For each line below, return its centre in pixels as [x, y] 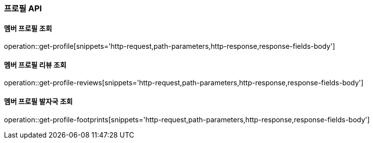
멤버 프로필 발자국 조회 [38, 102]
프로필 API [23, 8]
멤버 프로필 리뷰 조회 [35, 65]
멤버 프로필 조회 [28, 28]
